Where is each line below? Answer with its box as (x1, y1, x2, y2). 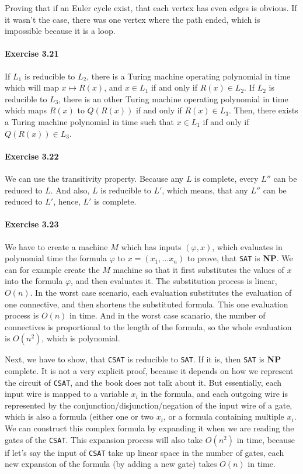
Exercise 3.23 (5, 218, 59, 230)
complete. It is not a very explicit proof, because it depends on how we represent (5, 364, 294, 376)
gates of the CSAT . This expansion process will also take (5, 433, 203, 445)
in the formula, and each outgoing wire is (141, 387, 288, 400)
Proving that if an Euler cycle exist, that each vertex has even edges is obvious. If (5, 2, 297, 13)
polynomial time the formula (5, 252, 107, 264)
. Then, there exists (229, 104, 298, 116)
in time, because (236, 433, 295, 445)
